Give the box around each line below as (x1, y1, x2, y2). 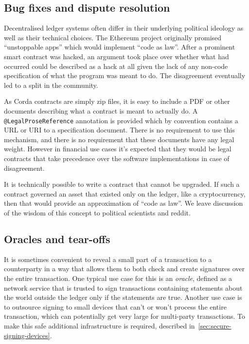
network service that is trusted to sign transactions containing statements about (4, 282, 243, 293)
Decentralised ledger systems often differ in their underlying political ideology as (4, 23, 244, 33)
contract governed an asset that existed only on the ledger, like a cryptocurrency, (4, 188, 246, 198)
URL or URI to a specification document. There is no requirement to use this (4, 125, 235, 135)
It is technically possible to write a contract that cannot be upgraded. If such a (4, 179, 240, 189)
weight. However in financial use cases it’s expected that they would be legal (4, 144, 231, 154)
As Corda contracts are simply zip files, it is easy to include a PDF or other (4, 96, 230, 106)
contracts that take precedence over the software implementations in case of (4, 153, 230, 163)
